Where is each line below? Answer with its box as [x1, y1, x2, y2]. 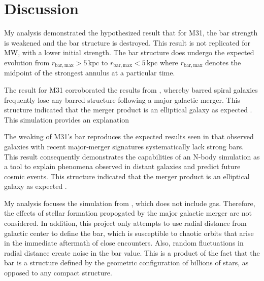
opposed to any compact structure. [4, 267, 112, 278]
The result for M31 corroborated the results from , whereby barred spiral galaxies [4, 84, 258, 95]
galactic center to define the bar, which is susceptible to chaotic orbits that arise [4, 227, 254, 238]
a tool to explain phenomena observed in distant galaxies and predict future [4, 161, 241, 172]
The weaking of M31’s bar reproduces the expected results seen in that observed [4, 131, 254, 142]
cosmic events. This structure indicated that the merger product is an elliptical [4, 171, 250, 181]
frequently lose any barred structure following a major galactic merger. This [4, 94, 240, 105]
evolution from [4, 57, 50, 67]
